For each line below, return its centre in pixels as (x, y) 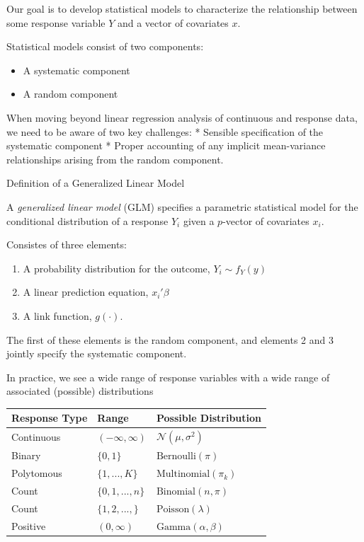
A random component (70, 94)
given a (199, 220)
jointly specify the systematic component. (97, 353)
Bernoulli (176, 457)
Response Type (50, 418)
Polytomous (37, 473)
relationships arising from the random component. (115, 159)
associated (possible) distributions (80, 391)
